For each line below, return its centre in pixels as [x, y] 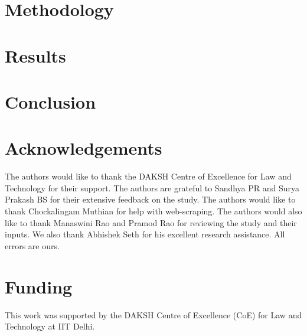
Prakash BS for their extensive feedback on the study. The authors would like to [150, 199]
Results [35, 55]
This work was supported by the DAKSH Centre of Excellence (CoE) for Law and [153, 314]
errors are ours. [32, 245]
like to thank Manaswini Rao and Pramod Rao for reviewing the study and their [151, 222]
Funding [39, 286]
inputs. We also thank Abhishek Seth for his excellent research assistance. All [145, 234]
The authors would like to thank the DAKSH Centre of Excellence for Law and [148, 176]
